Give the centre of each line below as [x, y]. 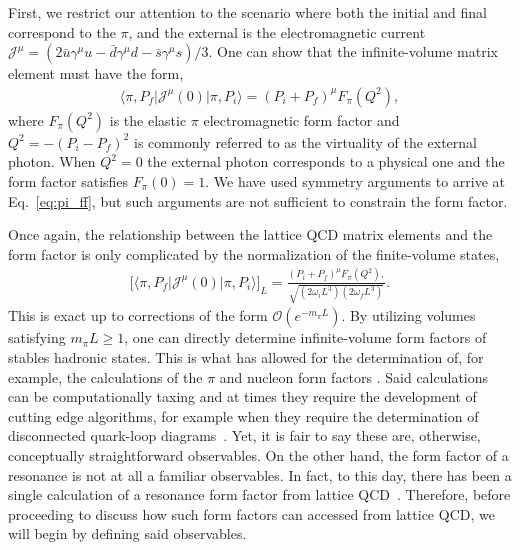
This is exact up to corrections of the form [138, 315]
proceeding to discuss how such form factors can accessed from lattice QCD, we [251, 513]
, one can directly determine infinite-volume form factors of [305, 337]
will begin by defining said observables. [127, 533]
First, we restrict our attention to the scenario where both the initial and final [248, 12]
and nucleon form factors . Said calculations [354, 376]
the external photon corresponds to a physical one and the [326, 161]
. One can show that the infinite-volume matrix [353, 51]
